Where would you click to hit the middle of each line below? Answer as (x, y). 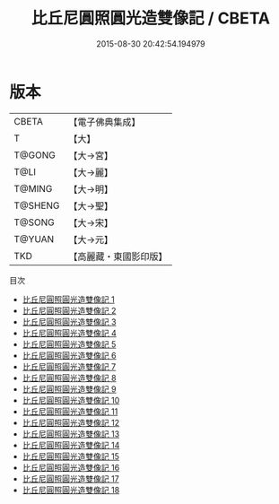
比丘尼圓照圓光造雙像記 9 (69, 389)
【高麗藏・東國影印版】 (118, 256)
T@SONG (35, 222)
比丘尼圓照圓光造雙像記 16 (71, 467)
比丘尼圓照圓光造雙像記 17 (70, 478)
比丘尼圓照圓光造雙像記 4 (69, 333)
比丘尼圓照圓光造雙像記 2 (69, 310)
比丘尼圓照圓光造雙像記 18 (71, 490)
